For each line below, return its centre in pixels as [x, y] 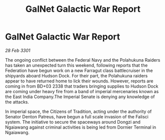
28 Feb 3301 [18, 50]
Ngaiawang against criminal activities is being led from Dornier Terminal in [81, 127]
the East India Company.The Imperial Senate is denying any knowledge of [80, 97]
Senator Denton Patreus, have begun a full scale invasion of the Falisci [77, 116]
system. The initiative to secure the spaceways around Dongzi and [73, 122]
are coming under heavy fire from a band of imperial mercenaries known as [82, 91]
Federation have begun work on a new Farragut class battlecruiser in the [79, 70]
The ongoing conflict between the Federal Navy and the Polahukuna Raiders [83, 60]
